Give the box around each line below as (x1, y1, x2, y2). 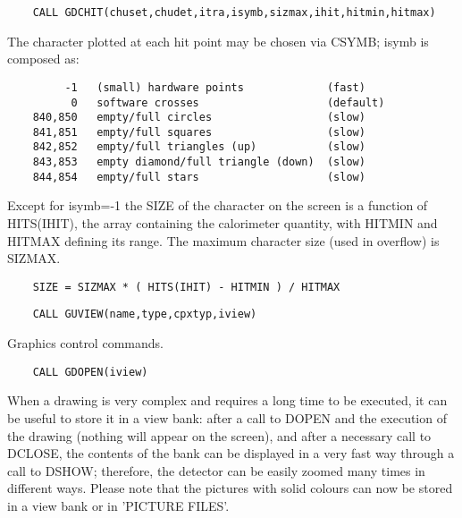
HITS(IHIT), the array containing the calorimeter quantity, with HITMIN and (7, 214, 438, 233)
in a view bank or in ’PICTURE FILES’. (7, 496, 230, 514)
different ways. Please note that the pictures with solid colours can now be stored (7, 479, 453, 497)
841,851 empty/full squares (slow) (32, 125, 365, 139)
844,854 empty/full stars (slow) (32, 170, 365, 183)
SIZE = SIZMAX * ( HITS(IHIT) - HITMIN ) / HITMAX (32, 280, 340, 293)
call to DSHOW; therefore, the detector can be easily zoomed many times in (7, 461, 425, 480)
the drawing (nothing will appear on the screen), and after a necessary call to (7, 426, 432, 445)
